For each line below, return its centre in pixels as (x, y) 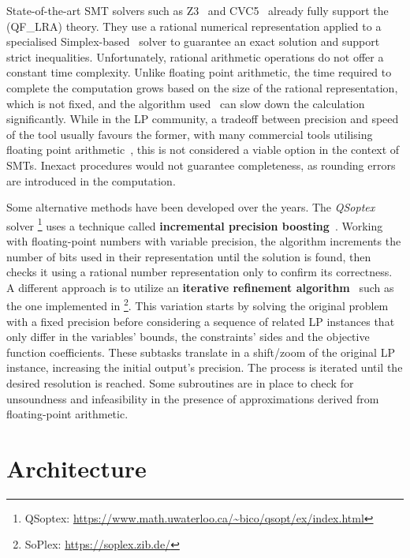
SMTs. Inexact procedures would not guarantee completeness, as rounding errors (201, 165)
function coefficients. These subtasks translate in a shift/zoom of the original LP (201, 352)
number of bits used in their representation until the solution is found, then (189, 256)
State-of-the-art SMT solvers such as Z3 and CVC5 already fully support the (198, 10)
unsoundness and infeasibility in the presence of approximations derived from (193, 398)
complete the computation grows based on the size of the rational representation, (202, 87)
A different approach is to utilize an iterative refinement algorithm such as (200, 287)
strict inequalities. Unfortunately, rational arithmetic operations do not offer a (195, 56)
